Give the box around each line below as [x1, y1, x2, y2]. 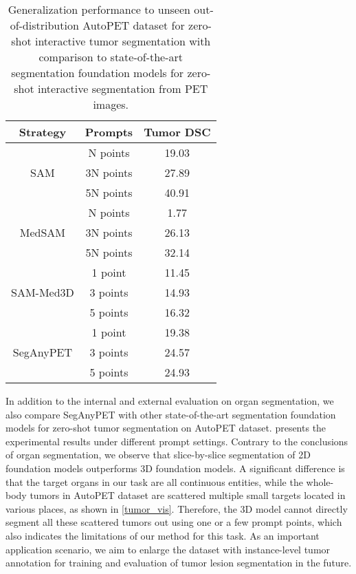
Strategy [19, 124, 67, 140]
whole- [306, 474, 334, 489]
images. [93, 96, 129, 112]
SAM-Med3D [11, 284, 74, 300]
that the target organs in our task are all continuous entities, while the [5, 474, 303, 489]
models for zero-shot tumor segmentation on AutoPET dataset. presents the [5, 421, 326, 435]
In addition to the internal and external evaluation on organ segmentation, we [5, 394, 334, 407]
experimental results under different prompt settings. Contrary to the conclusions [5, 434, 348, 448]
